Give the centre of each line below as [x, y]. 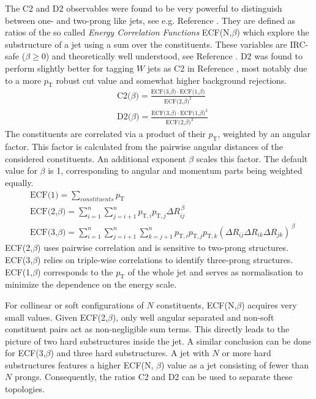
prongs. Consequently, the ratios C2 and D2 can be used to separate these [153, 377]
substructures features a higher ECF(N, [79, 364]
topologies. [25, 389]
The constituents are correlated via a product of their [105, 134]
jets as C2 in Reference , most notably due [227, 68]
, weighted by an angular [264, 134]
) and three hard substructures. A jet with [130, 353]
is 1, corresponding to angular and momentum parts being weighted [175, 170]
